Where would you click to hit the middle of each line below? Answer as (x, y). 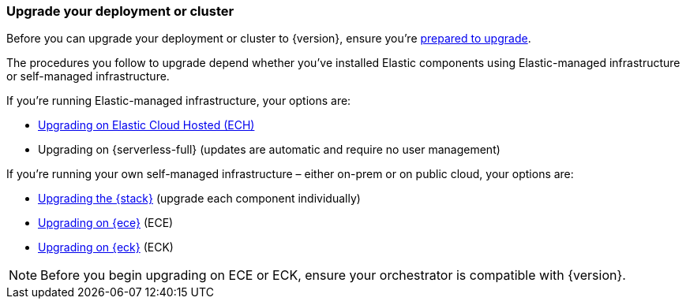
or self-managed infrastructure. (88, 76)
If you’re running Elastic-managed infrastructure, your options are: (179, 101)
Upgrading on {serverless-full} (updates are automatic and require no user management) (269, 150)
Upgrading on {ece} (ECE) (106, 223)
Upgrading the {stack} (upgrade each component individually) (199, 199)
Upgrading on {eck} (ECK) (106, 247)
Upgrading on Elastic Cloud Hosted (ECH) (146, 125)
